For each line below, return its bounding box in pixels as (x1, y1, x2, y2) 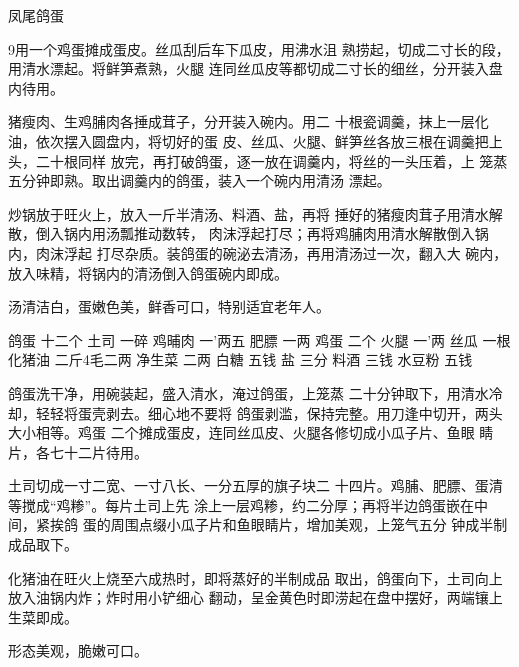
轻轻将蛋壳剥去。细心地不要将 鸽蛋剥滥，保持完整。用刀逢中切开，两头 (35, 402, 503, 423)
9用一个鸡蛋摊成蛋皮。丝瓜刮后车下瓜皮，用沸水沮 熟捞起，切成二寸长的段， (8, 38, 510, 59)
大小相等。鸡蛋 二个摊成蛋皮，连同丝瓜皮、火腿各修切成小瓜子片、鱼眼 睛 (8, 422, 494, 443)
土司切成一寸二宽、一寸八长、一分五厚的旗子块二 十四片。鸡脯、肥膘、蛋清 (8, 475, 503, 496)
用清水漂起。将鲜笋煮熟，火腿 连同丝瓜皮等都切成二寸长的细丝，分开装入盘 (8, 58, 503, 79)
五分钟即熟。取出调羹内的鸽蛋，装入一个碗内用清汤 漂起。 (8, 170, 391, 191)
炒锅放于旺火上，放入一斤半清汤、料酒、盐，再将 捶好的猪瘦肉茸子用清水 (8, 203, 489, 224)
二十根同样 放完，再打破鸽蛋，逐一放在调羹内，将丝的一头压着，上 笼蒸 (35, 150, 508, 171)
